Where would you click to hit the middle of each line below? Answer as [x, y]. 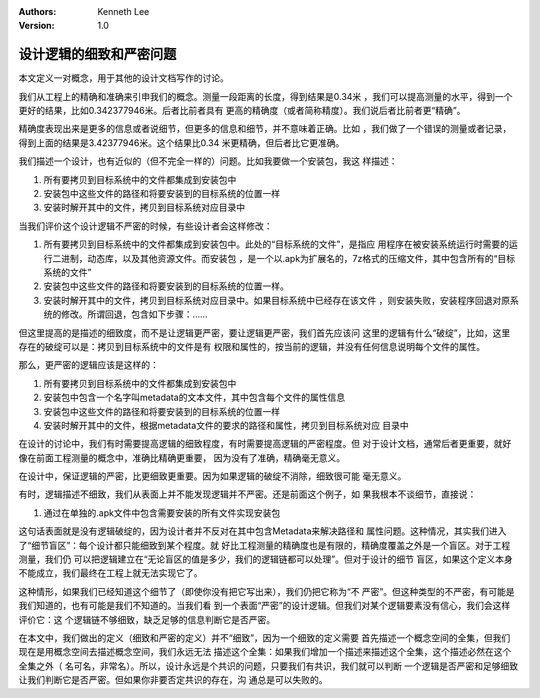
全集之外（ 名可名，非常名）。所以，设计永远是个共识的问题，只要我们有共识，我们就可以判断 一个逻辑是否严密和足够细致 [268, 666]
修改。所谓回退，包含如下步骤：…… [134, 314]
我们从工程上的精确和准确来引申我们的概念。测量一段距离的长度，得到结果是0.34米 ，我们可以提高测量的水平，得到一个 [265, 96]
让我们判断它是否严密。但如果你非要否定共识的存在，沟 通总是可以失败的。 [173, 680]
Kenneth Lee [123, 11]
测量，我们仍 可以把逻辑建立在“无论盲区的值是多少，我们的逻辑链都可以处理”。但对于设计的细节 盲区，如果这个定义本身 [266, 559]
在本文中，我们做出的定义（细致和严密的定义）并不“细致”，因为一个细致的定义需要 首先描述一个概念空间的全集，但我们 [264, 637]
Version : [36, 26]
